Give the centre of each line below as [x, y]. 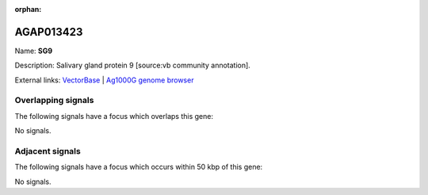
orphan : [28, 9]
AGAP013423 [49, 32]
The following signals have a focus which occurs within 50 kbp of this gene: [139, 167]
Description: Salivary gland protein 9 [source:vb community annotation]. [133, 65]
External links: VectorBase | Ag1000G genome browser [104, 80]
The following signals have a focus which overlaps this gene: [114, 116]
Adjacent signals [48, 151]
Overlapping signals [54, 101]
